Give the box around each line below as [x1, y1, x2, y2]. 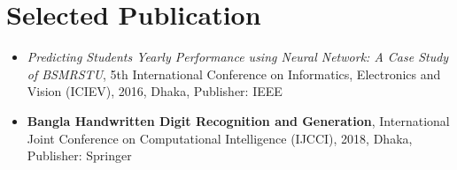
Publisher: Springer [27, 146, 132, 165]
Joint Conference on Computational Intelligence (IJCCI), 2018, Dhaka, [27, 129, 413, 147]
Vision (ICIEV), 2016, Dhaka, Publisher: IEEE [27, 82, 283, 100]
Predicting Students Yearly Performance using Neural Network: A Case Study [27, 48, 449, 66]
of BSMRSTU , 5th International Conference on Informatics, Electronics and [27, 64, 441, 83]
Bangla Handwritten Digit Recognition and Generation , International [27, 111, 450, 129]
